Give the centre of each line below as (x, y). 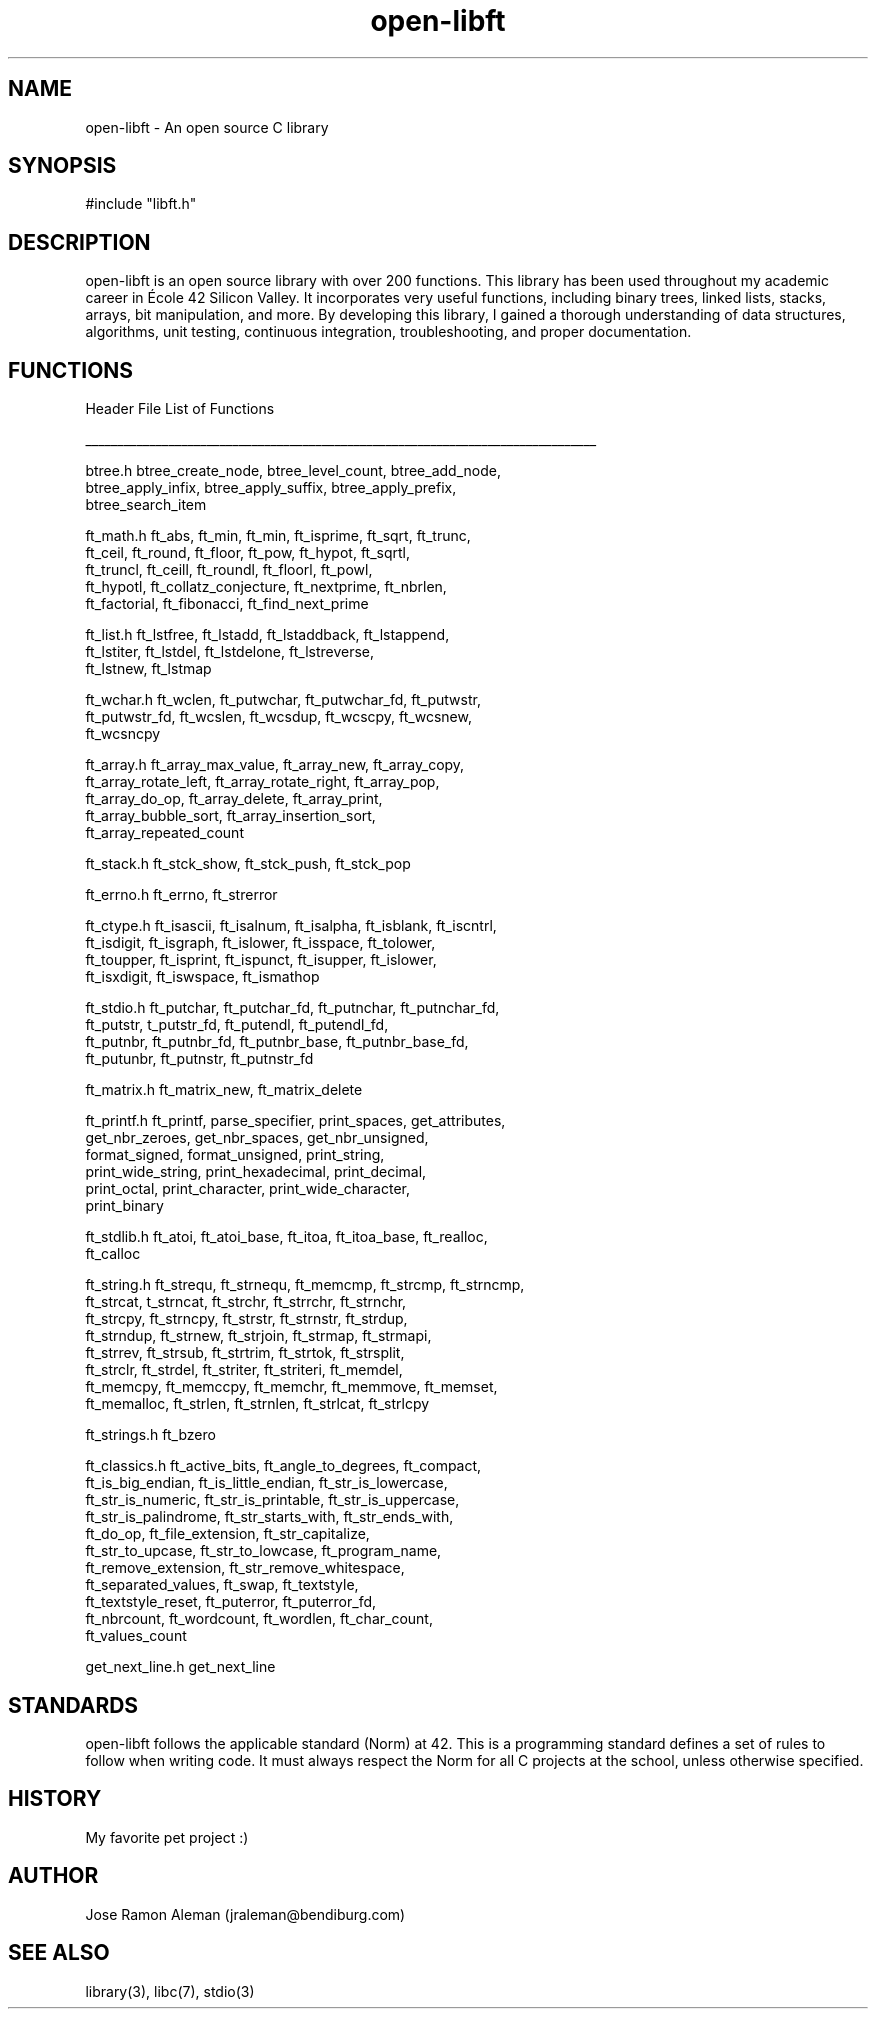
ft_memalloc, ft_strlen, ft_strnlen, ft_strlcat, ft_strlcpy (257, 1404)
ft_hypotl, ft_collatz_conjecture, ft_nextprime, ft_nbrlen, (266, 587)
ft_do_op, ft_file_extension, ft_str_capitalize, (227, 1534)
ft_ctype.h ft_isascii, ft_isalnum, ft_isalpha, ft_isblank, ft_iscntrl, (291, 926)
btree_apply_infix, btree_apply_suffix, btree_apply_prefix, (271, 488)
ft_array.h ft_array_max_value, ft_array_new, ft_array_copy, (275, 765)
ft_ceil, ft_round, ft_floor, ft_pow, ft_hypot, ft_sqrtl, (248, 553)
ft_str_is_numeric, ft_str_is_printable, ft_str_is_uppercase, (272, 1500)
